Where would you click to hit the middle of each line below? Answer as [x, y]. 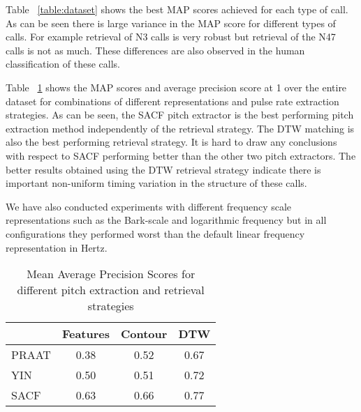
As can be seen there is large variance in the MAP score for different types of [171, 23]
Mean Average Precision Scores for [111, 274]
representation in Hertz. [57, 247]
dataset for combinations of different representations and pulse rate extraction [172, 101]
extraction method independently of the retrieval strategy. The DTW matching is [180, 128]
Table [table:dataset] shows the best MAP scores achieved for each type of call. [177, 9]
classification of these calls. [63, 64]
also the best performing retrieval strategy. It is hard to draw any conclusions [171, 142]
